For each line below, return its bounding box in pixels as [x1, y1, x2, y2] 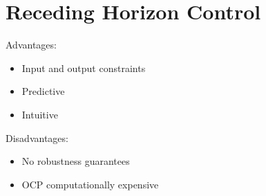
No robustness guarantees [21, 154, 130, 168]
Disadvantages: [6, 130, 68, 145]
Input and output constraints [21, 60, 146, 75]
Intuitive [21, 107, 58, 121]
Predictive [21, 84, 65, 98]
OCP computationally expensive [21, 177, 159, 191]
